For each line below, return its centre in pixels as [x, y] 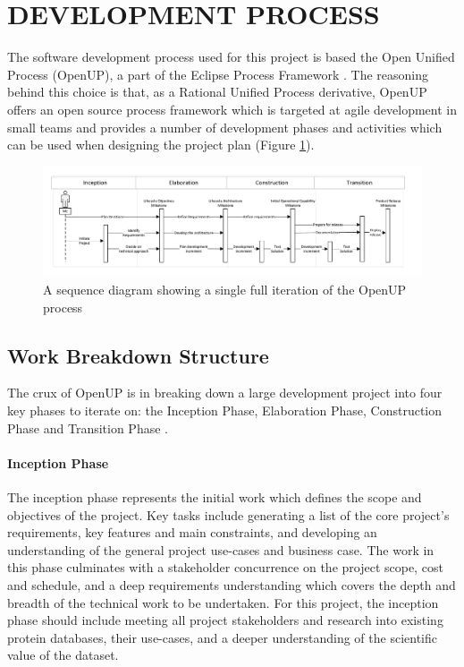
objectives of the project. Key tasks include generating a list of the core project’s [228, 514]
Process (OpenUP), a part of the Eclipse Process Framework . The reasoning [218, 74]
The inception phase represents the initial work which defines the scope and [215, 497]
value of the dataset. [63, 655]
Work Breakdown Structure [138, 355]
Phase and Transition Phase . [88, 428]
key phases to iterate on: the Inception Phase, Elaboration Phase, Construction [225, 410]
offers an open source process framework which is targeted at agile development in [232, 109]
